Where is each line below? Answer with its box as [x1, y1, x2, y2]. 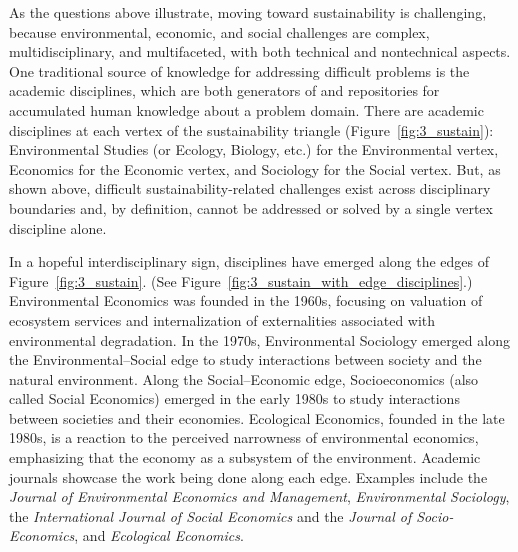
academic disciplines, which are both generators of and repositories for [9, 80, 440, 101]
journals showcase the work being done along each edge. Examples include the [9, 466, 488, 487]
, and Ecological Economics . [74, 525, 244, 546]
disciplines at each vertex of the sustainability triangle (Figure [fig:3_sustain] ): [9, 119, 494, 140]
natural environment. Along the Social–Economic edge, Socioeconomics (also [9, 368, 479, 389]
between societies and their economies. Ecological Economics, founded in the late [9, 407, 505, 428]
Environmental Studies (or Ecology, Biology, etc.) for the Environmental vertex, [9, 139, 499, 160]
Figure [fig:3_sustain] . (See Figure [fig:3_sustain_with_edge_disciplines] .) [9, 270, 473, 291]
